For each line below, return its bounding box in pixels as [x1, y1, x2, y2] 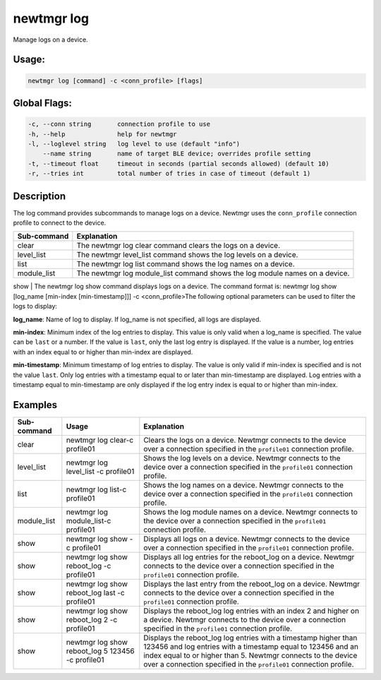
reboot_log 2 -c [66, 614, 118, 624]
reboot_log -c [66, 561, 111, 571]
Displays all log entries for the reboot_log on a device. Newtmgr [143, 551, 355, 561]
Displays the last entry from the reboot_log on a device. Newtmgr [143, 579, 360, 589]
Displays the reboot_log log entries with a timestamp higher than [143, 633, 358, 643]
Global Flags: [13, 97, 72, 109]
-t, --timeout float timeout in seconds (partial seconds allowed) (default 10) [28, 160, 329, 167]
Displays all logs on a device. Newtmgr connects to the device [143, 534, 351, 544]
